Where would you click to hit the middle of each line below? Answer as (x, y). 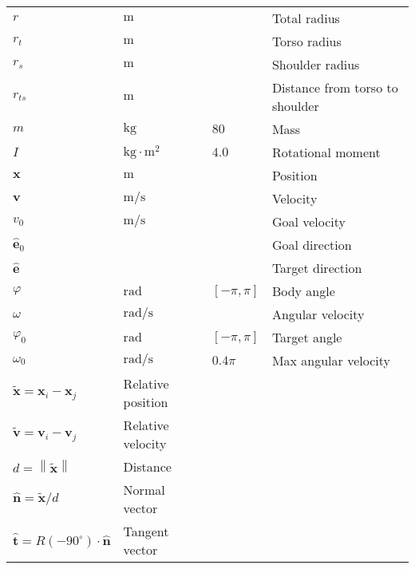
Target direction (317, 268)
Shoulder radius (316, 64)
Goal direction (312, 245)
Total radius (306, 18)
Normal (144, 490)
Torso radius (306, 41)
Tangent (146, 531)
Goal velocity (308, 221)
